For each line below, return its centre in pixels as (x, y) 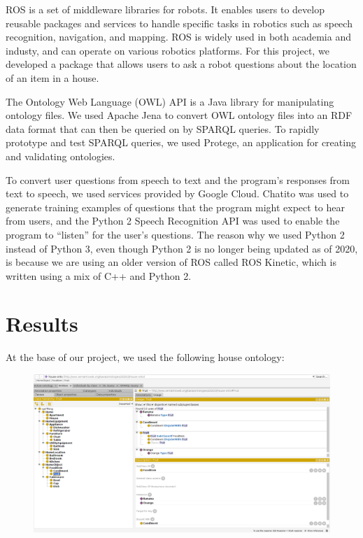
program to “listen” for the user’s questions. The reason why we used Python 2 (175, 234)
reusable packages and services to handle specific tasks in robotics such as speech (179, 23)
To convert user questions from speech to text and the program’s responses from (178, 179)
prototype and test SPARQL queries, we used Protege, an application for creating (181, 142)
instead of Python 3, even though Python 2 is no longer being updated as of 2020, (182, 248)
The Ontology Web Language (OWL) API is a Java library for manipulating (170, 101)
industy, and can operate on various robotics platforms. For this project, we (168, 50)
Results (42, 324)
